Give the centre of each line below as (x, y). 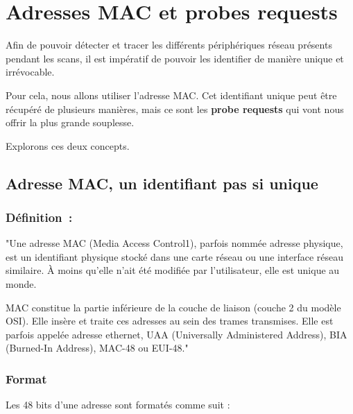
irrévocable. (30, 72)
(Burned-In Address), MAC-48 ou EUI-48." (97, 348)
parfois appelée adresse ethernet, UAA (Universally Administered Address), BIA (176, 334)
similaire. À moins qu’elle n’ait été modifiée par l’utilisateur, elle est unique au (173, 270)
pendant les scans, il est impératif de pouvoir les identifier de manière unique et (175, 58)
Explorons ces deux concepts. (68, 145)
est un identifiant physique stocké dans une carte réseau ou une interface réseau (175, 256)
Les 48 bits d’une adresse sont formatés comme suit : (118, 405)
